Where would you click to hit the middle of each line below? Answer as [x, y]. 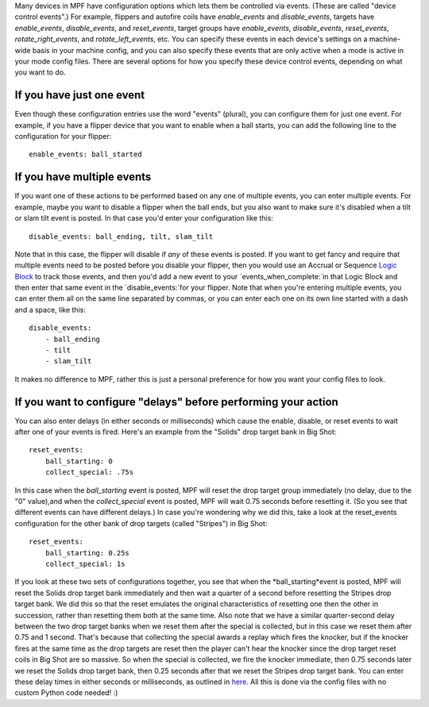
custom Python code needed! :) [66, 693]
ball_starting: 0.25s [87, 553]
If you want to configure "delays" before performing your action [177, 402]
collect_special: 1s [85, 564]
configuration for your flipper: [63, 136]
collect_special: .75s [89, 473]
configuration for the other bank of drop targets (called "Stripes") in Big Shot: [141, 523]
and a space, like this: [50, 309]
